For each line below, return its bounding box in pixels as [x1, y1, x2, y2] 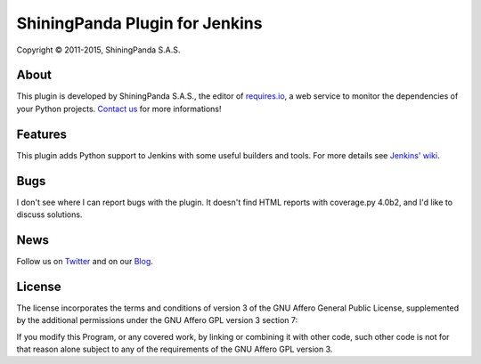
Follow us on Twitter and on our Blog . [16, 255, 153, 266]
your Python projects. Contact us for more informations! [16, 103, 222, 114]
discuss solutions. [16, 209, 83, 220]
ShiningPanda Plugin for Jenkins [16, 13, 263, 33]
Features [16, 126, 67, 142]
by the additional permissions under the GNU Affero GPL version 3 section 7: [16, 315, 298, 326]
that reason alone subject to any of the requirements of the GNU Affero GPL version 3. [16, 344, 333, 355]
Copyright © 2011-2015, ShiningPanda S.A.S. [16, 44, 181, 55]
